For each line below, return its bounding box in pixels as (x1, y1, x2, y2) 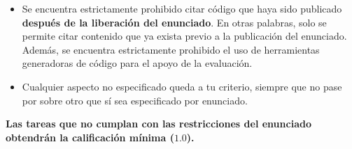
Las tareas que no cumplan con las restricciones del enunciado (6, 116, 311, 131)
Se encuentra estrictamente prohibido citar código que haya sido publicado (22, 1, 342, 15)
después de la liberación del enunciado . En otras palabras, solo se (22, 15, 327, 29)
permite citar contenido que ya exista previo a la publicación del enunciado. (22, 29, 347, 43)
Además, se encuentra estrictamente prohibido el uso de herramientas (22, 42, 320, 56)
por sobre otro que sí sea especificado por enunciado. (22, 93, 248, 107)
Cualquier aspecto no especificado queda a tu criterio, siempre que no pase (22, 79, 342, 93)
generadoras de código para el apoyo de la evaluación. (22, 56, 253, 70)
